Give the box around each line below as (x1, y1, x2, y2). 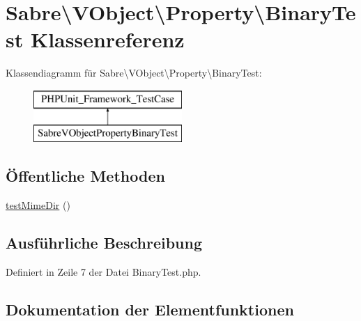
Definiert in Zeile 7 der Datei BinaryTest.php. (6, 265, 201, 279)
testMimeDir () (6, 198, 70, 212)
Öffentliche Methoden (6, 165, 165, 187)
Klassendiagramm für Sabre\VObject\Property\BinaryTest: (6, 65, 262, 80)
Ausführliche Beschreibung (6, 232, 202, 253)
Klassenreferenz (30, 25, 185, 54)
